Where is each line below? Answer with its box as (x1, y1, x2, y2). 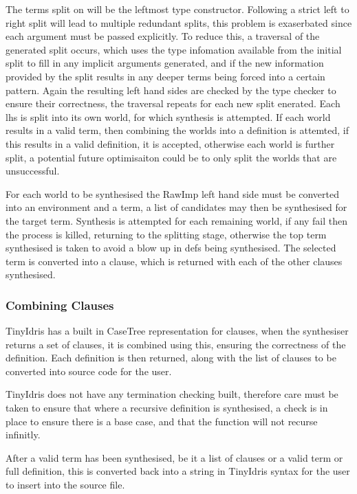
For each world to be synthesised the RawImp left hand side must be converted (6, 186, 340, 201)
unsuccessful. (6, 164, 60, 178)
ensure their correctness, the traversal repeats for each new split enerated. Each (6, 96, 340, 111)
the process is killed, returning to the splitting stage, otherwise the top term (6, 227, 327, 241)
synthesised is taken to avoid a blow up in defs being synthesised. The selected (6, 240, 336, 255)
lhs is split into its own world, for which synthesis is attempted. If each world (6, 109, 331, 124)
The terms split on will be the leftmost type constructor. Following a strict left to (6, 2, 349, 16)
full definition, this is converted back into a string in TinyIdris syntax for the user (6, 464, 350, 478)
